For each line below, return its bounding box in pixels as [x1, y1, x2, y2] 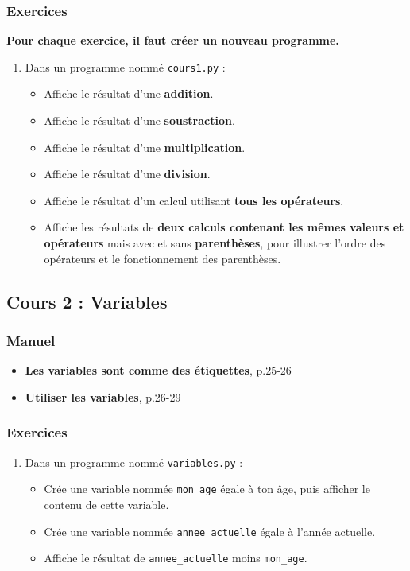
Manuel [6, 330, 56, 350]
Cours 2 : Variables [6, 289, 168, 313]
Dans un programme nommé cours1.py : [25, 58, 226, 75]
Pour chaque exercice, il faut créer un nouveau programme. [6, 32, 339, 49]
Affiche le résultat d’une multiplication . [44, 138, 246, 155]
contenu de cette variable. [44, 495, 169, 512]
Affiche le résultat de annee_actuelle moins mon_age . [44, 550, 307, 566]
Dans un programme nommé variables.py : [25, 453, 243, 470]
